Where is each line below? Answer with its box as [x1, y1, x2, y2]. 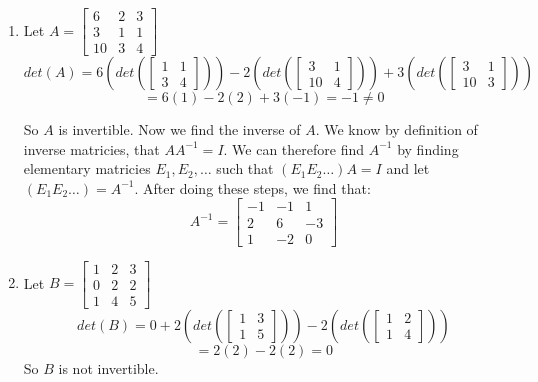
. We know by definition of [315, 119, 478, 140]
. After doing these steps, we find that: [134, 177, 371, 198]
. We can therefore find [223, 138, 365, 159]
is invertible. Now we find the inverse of [58, 119, 301, 140]
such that [216, 158, 274, 179]
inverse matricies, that [23, 138, 160, 159]
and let [386, 158, 430, 179]
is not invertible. [58, 357, 159, 378]
